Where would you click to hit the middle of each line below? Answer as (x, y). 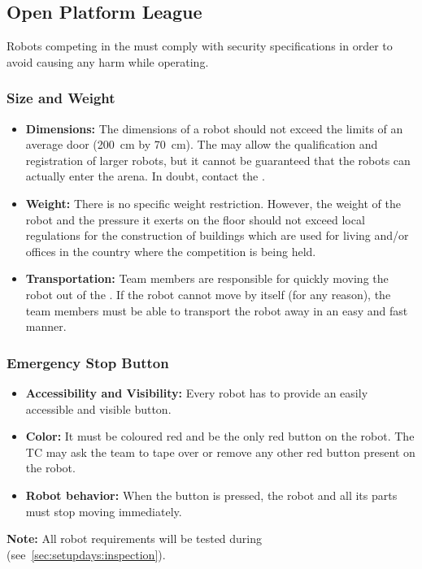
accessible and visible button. (98, 408)
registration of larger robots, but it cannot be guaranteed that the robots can (218, 160)
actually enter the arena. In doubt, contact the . (145, 176)
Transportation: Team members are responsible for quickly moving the (207, 278)
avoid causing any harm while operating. (108, 61)
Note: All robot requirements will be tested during (135, 539)
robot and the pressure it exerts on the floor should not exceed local (195, 219)
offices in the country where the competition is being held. (171, 251)
